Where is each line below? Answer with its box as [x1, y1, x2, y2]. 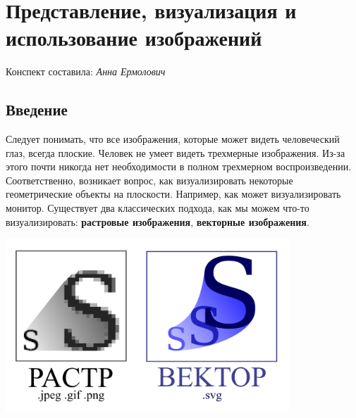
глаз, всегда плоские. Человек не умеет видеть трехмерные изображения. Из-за [6, 145, 345, 160]
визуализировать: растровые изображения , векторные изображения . [6, 214, 309, 229]
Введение [6, 99, 68, 120]
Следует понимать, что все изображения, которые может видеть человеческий [6, 132, 340, 146]
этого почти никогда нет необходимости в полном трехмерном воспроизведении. [6, 159, 352, 174]
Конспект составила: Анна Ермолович [6, 64, 166, 79]
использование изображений [6, 23, 262, 52]
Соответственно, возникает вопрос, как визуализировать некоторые [6, 172, 293, 187]
